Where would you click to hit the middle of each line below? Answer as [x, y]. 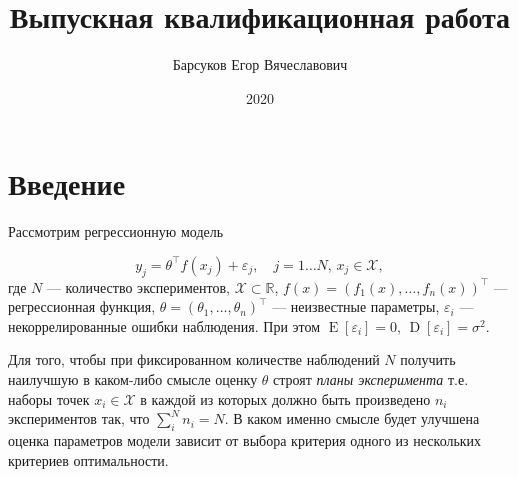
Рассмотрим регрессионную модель [116, 231]
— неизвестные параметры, [356, 306]
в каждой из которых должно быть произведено [285, 398]
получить [428, 359]
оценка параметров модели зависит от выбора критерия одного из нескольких [245, 440]
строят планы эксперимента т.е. [371, 379]
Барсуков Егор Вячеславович [260, 64]
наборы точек [49, 398]
